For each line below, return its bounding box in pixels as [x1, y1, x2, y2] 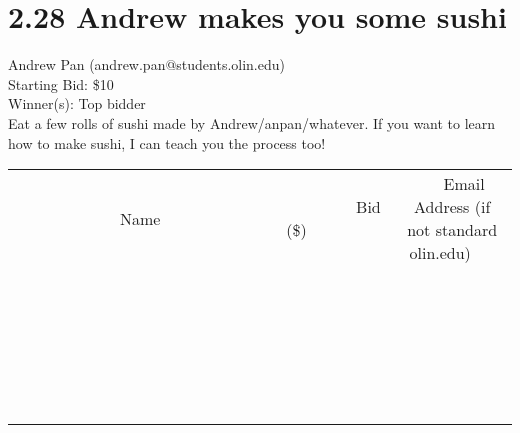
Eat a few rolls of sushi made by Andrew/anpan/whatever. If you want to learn [8, 112, 496, 133]
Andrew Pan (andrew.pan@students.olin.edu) [8, 54, 285, 75]
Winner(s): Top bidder [8, 93, 146, 114]
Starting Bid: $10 [8, 73, 114, 94]
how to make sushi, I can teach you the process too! [8, 132, 326, 153]
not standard [407, 218, 498, 242]
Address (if [414, 195, 491, 219]
